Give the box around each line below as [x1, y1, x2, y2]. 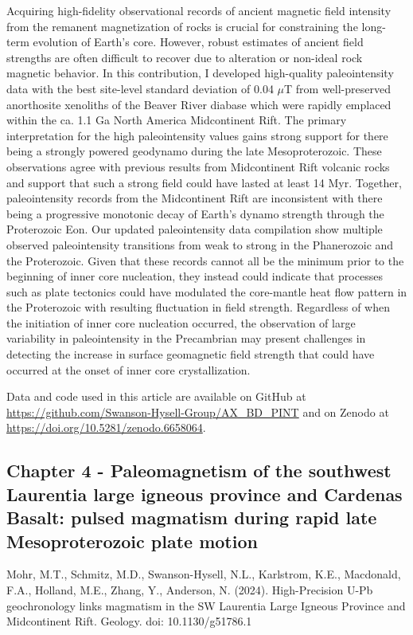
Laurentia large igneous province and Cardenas [6, 481, 403, 506]
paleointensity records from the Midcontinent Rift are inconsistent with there [6, 190, 383, 206]
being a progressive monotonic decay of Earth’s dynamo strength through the [6, 205, 384, 221]
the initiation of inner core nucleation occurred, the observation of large [6, 314, 356, 331]
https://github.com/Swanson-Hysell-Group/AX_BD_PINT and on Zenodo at [6, 403, 389, 420]
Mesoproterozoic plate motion [6, 528, 258, 553]
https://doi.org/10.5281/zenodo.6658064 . [6, 419, 206, 436]
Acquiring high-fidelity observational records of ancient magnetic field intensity [6, 2, 392, 18]
